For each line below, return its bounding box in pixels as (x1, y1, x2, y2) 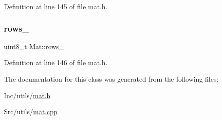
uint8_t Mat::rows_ (4, 41, 64, 51)
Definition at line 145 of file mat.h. (4, 1, 108, 11)
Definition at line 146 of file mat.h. (4, 57, 108, 68)
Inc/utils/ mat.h (4, 90, 51, 100)
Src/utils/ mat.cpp (4, 106, 57, 117)
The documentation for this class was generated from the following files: (4, 74, 219, 84)
